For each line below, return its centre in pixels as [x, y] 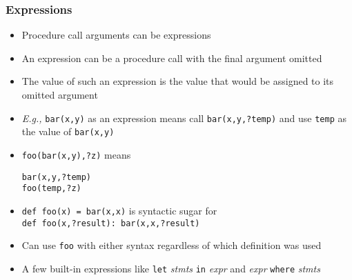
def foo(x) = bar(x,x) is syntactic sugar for [119, 210]
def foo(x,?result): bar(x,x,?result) [111, 223]
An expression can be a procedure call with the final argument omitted [172, 58]
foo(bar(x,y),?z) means [76, 154]
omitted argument [60, 94]
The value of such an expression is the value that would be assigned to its [178, 81]
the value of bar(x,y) [68, 131]
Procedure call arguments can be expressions [116, 35]
